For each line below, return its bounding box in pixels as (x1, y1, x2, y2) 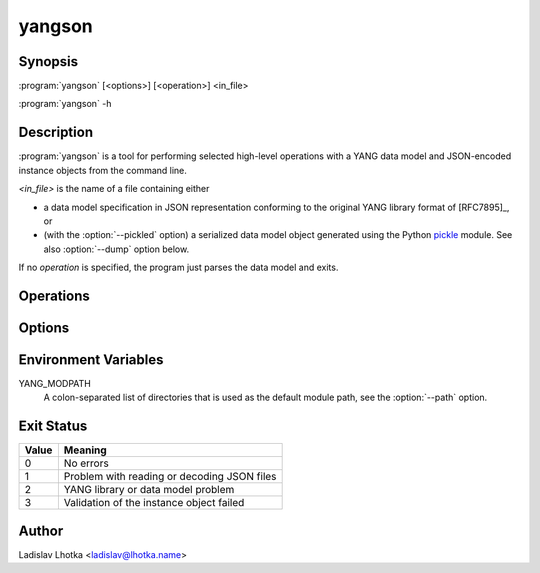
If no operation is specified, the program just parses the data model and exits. (18, 261, 339, 274)
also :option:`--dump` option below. (43, 243, 190, 255)
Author (18, 522, 64, 539)
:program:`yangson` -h (18, 98, 112, 110)
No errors (63, 456, 109, 470)
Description (18, 124, 94, 141)
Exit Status (18, 418, 88, 435)
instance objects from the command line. (18, 164, 187, 176)
